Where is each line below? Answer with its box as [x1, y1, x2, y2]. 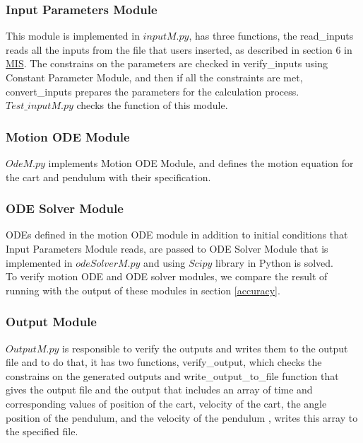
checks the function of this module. [76, 98, 228, 113]
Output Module [6, 313, 97, 330]
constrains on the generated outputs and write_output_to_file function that [6, 368, 339, 383]
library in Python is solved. [215, 255, 333, 270]
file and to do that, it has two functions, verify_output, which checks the [6, 355, 322, 369]
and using [143, 255, 186, 270]
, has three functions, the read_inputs [189, 28, 354, 43]
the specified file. [6, 424, 78, 439]
